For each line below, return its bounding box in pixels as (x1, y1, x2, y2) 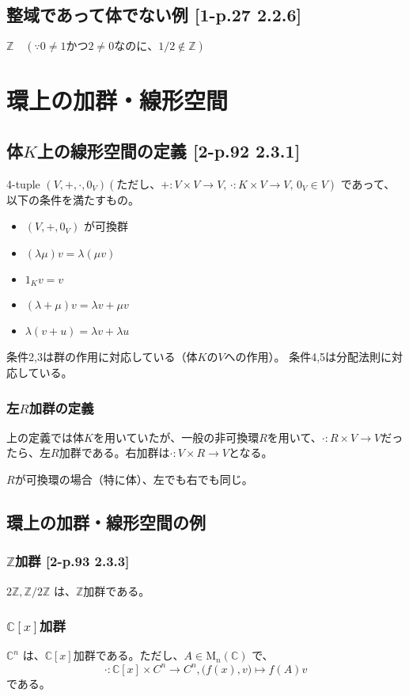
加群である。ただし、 (73, 647, 184, 664)
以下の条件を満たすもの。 (6, 191, 139, 207)
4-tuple (6, 175, 40, 192)
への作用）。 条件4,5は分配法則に (224, 348, 392, 365)
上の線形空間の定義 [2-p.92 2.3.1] (36, 138, 301, 162)
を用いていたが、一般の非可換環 (93, 428, 259, 445)
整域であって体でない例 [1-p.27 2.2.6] (6, 2, 302, 27)
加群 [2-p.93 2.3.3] (14, 551, 130, 571)
